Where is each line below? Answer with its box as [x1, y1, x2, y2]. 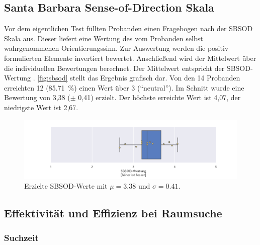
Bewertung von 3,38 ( [4, 92, 70, 103]
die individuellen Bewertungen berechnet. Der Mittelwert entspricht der [4, 62, 225, 73]
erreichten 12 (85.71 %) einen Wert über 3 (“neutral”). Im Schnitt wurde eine [4, 82, 244, 93]
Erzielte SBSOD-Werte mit [24, 181, 108, 191]
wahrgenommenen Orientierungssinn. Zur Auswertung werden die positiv [4, 43, 229, 53]
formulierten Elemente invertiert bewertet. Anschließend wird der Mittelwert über [4, 52, 256, 63]
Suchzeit [4, 231, 39, 244]
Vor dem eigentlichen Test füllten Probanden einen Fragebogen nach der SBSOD [4, 23, 253, 34]
